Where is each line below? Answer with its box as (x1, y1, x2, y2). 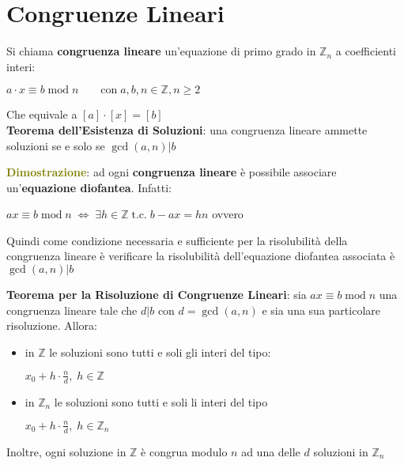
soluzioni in (313, 443, 368, 459)
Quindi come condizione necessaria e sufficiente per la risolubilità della (6, 232, 348, 248)
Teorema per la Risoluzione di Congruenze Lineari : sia (6, 286, 307, 303)
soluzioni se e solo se (6, 137, 105, 153)
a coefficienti (335, 43, 396, 59)
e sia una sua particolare (262, 301, 380, 318)
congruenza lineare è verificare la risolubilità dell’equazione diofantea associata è (6, 248, 395, 264)
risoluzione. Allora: (6, 317, 97, 334)
